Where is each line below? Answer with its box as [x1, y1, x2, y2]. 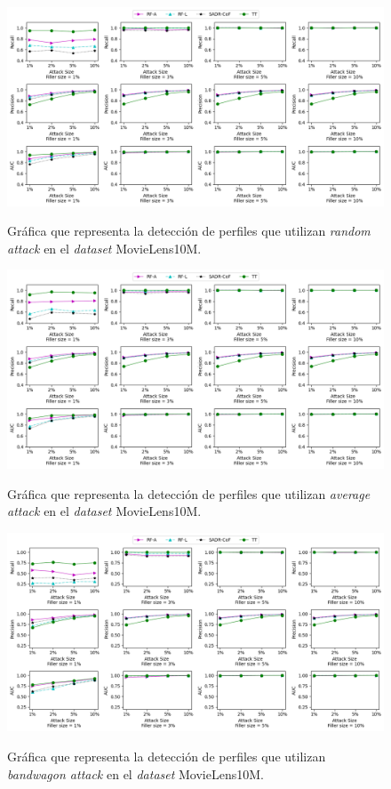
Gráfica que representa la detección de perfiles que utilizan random [7, 221, 371, 240]
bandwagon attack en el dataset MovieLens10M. [7, 764, 264, 783]
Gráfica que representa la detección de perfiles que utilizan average [7, 484, 371, 503]
